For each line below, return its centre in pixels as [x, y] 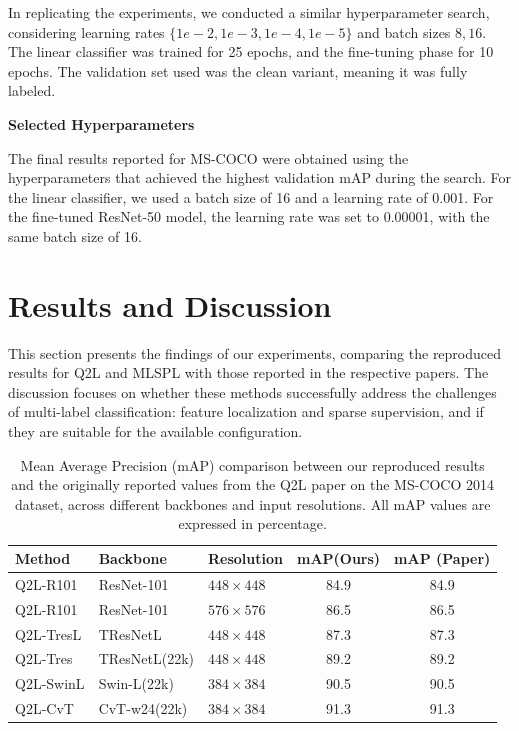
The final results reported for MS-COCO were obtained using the [208, 157]
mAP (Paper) [442, 558]
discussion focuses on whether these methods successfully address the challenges [252, 391]
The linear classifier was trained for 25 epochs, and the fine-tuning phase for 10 [251, 51]
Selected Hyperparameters [101, 123]
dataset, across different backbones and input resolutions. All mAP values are [253, 503]
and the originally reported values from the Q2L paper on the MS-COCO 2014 [253, 484]
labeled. [32, 90]
